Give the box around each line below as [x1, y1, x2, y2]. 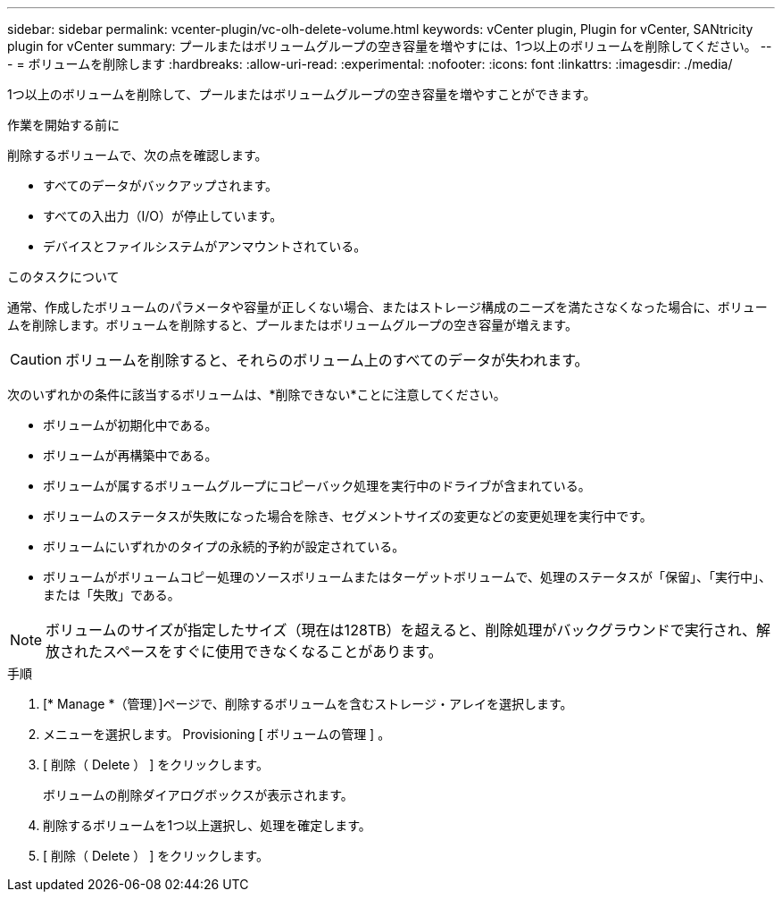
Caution [10, 350, 62, 368]
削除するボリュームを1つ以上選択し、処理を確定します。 [43, 818, 371, 833]
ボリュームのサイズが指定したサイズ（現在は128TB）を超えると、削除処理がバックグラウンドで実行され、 [46, 621, 756, 639]
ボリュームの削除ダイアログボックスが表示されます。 [43, 787, 354, 802]
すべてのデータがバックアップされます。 [43, 178, 279, 193]
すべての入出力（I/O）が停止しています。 [43, 208, 283, 223]
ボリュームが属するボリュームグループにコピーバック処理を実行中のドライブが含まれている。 [43, 478, 591, 493]
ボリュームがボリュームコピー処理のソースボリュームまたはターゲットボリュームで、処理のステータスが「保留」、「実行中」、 [43, 569, 772, 584]
